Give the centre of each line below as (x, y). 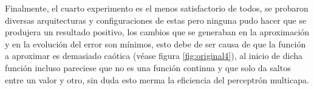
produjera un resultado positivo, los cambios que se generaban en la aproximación (157, 32)
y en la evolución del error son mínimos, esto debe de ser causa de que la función (155, 43)
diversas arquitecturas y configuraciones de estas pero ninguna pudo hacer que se (156, 20)
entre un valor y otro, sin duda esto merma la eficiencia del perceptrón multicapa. (157, 79)
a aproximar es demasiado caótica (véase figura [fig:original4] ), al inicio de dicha (154, 56)
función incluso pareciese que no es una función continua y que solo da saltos (148, 67)
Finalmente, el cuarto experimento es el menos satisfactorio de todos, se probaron (157, 8)
